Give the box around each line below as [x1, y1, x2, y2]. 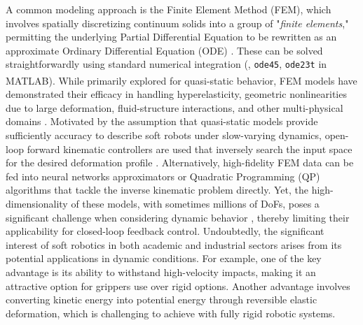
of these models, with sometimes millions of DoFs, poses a [71, 196, 320, 211]
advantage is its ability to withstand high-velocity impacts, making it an [6, 265, 316, 279]
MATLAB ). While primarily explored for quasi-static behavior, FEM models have [6, 73, 357, 87]
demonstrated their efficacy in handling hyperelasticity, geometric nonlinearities [6, 87, 347, 101]
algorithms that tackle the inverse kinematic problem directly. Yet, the [6, 182, 308, 197]
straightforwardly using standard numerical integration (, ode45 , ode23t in [6, 57, 327, 71]
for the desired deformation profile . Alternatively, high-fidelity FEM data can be [6, 155, 354, 170]
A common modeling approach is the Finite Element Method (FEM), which [6, 2, 331, 16]
